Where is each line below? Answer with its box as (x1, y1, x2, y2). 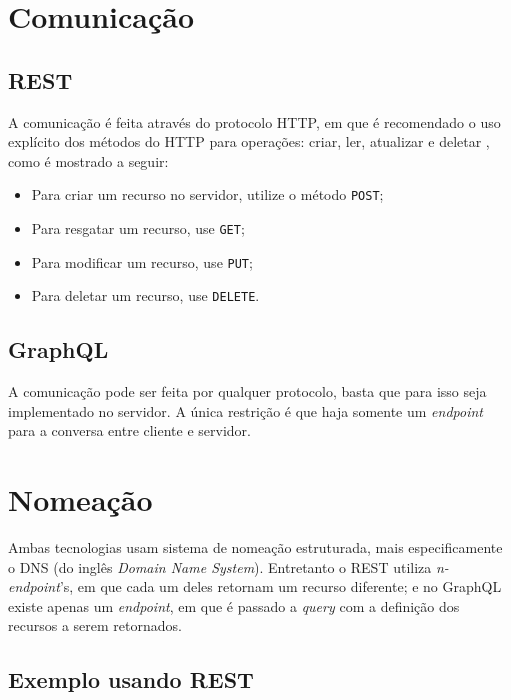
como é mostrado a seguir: (8, 150, 169, 171)
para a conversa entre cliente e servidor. (8, 420, 251, 441)
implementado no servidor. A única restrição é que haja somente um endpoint (8, 400, 483, 421)
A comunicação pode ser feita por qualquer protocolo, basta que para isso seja (8, 381, 487, 402)
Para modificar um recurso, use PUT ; (31, 251, 253, 272)
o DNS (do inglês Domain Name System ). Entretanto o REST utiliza (8, 556, 432, 577)
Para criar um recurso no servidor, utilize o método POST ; (31, 184, 384, 205)
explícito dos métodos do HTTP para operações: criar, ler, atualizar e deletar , (8, 131, 490, 152)
